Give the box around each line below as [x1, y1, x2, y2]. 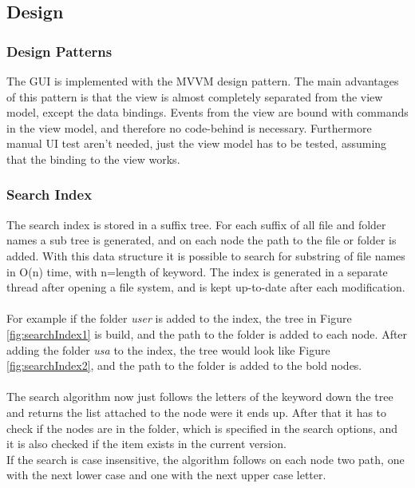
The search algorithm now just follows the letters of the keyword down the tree [6, 388, 393, 405]
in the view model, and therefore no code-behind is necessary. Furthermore [6, 119, 372, 136]
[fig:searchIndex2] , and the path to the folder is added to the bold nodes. [6, 357, 362, 374]
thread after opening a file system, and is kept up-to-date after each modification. [6, 279, 405, 296]
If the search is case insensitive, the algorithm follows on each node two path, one [6, 450, 405, 467]
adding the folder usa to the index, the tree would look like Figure [6, 341, 330, 358]
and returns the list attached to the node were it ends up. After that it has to [6, 403, 387, 420]
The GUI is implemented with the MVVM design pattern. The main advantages [6, 73, 399, 89]
